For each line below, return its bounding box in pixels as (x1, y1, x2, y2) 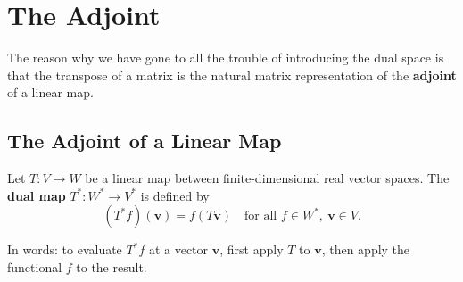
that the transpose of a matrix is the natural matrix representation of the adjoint (7, 65, 457, 84)
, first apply (219, 240, 284, 259)
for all (244, 210, 277, 223)
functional (7, 257, 62, 276)
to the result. (76, 257, 147, 276)
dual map (7, 186, 66, 204)
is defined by (140, 186, 210, 204)
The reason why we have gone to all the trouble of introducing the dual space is (7, 48, 444, 67)
